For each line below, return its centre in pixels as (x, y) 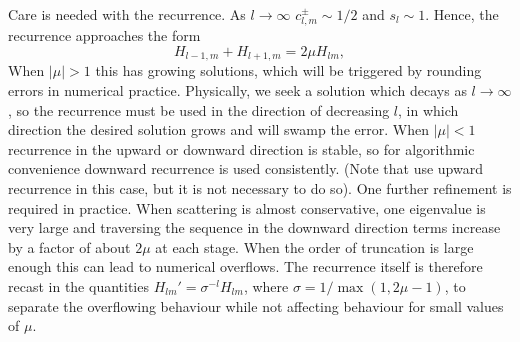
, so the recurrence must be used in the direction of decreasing (199, 109)
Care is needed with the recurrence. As (127, 14)
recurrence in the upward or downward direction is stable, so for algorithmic (241, 148)
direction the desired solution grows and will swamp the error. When (218, 129)
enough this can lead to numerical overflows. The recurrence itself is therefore (245, 266)
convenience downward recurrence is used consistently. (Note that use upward (245, 168)
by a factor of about (69, 246)
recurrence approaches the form (104, 35)
